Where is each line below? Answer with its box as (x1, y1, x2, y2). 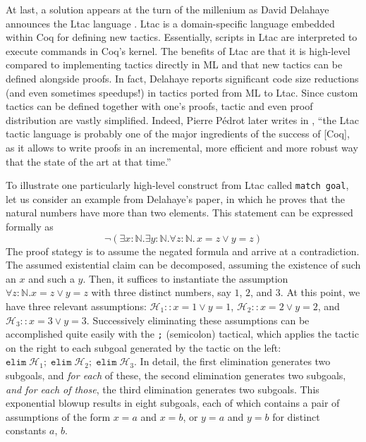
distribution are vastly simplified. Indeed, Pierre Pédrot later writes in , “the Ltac (6, 112, 359, 127)
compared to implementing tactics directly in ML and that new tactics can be (6, 57, 343, 72)
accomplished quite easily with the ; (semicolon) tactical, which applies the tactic (6, 326, 359, 341)
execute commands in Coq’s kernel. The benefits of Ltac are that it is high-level (6, 43, 350, 58)
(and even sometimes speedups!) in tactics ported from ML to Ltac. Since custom (6, 85, 358, 99)
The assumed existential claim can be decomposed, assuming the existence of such (6, 257, 361, 272)
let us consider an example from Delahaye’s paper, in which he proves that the (6, 191, 345, 206)
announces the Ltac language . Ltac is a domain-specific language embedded (6, 16, 335, 30)
